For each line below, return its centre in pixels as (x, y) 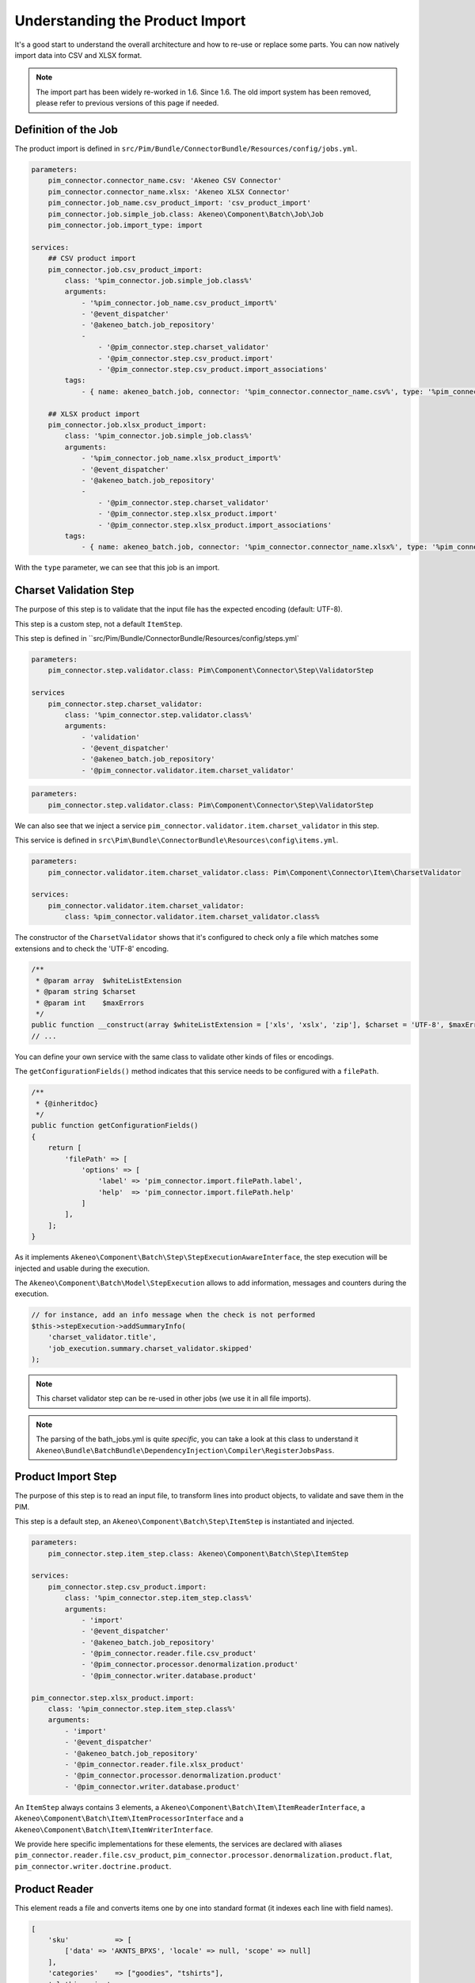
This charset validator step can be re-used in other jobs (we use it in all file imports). (174, 1398)
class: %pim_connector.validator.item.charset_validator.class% (192, 917)
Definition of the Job (66, 130)
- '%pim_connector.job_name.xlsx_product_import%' (182, 458)
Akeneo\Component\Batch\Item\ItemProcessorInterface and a (129, 1818)
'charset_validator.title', (103, 1337)
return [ (65, 1148)
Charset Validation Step (74, 591)
